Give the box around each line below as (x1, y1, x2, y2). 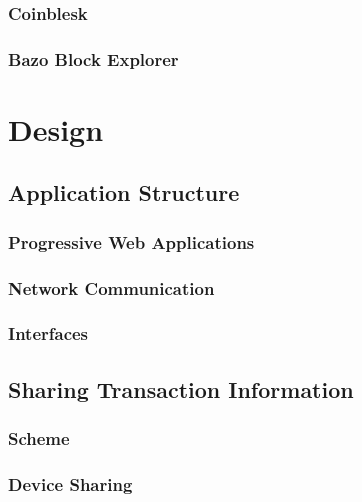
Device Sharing (8, 471, 133, 496)
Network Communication (8, 275, 215, 300)
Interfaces (8, 321, 89, 346)
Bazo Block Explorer (8, 46, 179, 71)
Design (8, 108, 104, 149)
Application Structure (8, 177, 240, 208)
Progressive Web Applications (8, 229, 255, 254)
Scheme (8, 426, 70, 451)
